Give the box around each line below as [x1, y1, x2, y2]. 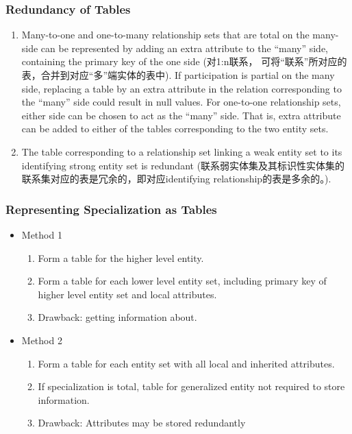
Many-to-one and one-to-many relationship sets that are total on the [21, 27, 310, 42]
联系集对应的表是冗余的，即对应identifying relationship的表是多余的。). [21, 171, 331, 186]
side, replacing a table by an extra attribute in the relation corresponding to [21, 81, 342, 95]
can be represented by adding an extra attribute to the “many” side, [40, 40, 329, 55]
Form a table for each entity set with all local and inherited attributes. [38, 356, 335, 370]
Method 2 [21, 333, 62, 347]
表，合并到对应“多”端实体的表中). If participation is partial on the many [21, 68, 335, 82]
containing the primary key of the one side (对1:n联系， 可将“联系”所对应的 [21, 54, 347, 69]
